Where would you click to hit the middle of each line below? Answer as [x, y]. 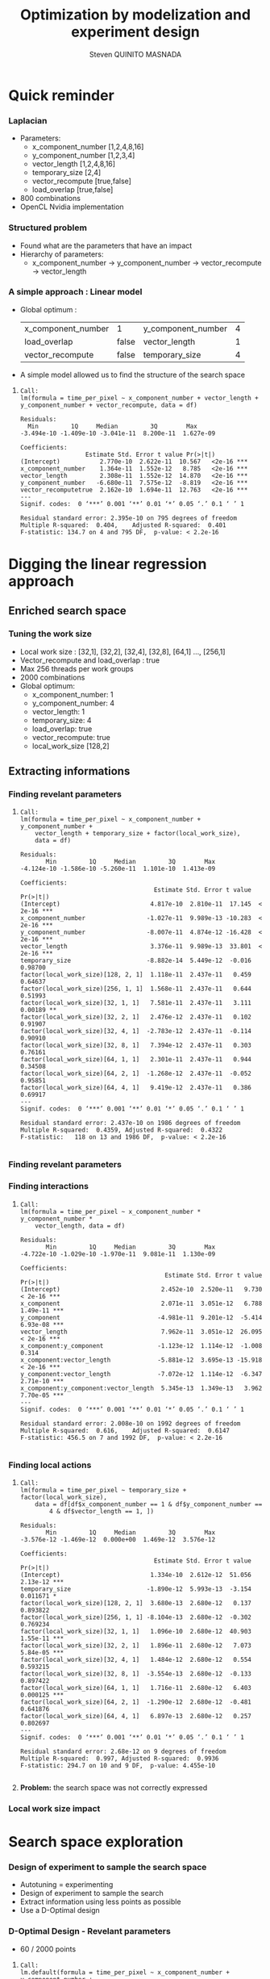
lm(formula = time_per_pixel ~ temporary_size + [103, 1490]
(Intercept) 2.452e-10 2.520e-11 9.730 [141, 1289]
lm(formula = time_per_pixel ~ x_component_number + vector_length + [139, 398]
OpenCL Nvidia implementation [72, 207]
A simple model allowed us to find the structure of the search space [133, 374]
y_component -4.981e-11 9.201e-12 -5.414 [141, 1317]
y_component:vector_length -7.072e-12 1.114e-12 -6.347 [141, 1374]
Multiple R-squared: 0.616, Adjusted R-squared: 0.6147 [125, 1430]
